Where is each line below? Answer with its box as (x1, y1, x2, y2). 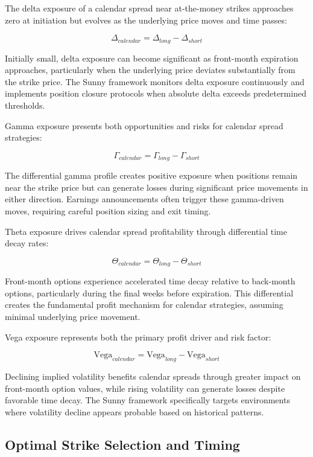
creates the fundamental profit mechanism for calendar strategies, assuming (5, 298, 283, 311)
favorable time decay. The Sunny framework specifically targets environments (5, 394, 290, 406)
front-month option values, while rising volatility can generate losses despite (5, 382, 285, 394)
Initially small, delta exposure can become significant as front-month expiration (5, 51, 299, 64)
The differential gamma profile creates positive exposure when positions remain (5, 169, 298, 182)
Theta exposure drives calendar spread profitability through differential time (5, 225, 287, 237)
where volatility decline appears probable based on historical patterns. (5, 405, 264, 418)
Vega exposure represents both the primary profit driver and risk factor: (5, 330, 271, 343)
